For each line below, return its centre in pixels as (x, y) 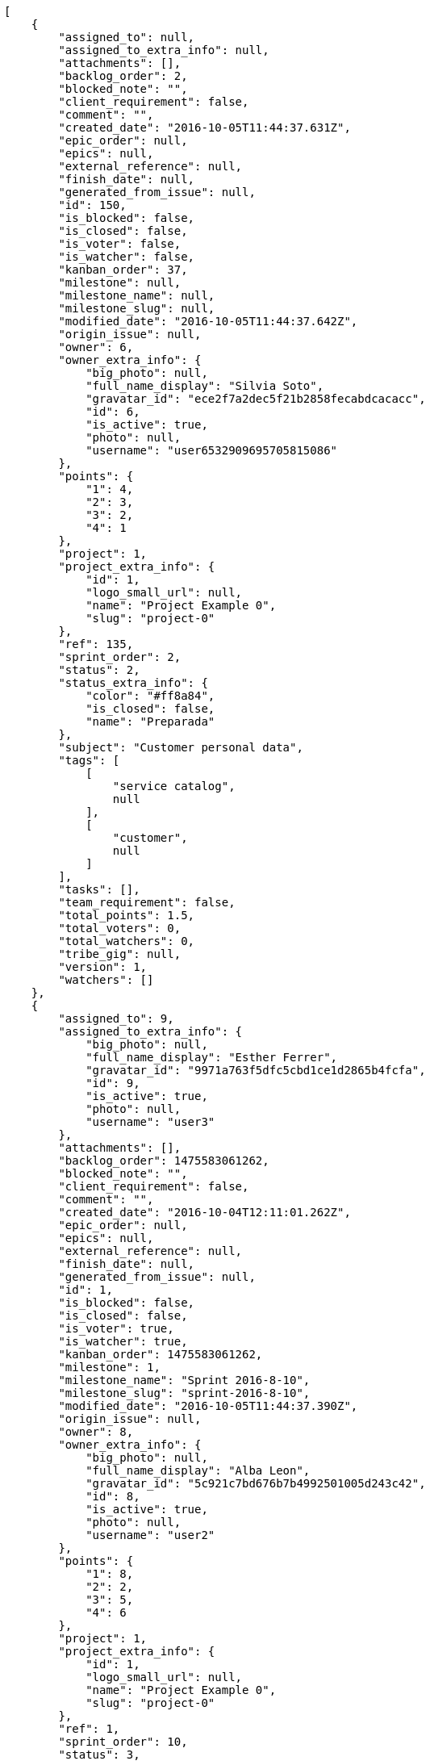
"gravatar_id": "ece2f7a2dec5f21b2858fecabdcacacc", (256, 399)
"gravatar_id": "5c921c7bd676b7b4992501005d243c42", (256, 1483)
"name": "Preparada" (150, 722)
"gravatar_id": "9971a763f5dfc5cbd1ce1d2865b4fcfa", (256, 1070)
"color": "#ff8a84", (150, 696)
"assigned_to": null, (127, 37)
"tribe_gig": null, (120, 954)
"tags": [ (89, 760)
